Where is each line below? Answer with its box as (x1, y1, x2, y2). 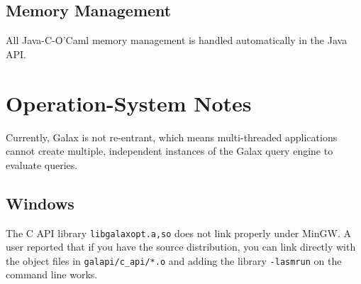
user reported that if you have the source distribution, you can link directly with (6, 239, 356, 254)
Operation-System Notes (6, 88, 252, 117)
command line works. (6, 267, 98, 282)
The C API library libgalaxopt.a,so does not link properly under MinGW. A (6, 225, 351, 240)
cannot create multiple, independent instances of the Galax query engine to (6, 143, 333, 158)
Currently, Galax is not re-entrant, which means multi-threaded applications (6, 129, 338, 144)
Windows (6, 192, 74, 214)
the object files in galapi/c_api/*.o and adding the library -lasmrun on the (6, 253, 342, 268)
